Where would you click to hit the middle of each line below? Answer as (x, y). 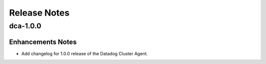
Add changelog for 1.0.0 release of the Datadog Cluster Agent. (84, 53)
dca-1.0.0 (25, 26)
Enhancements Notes (43, 42)
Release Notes (39, 13)
